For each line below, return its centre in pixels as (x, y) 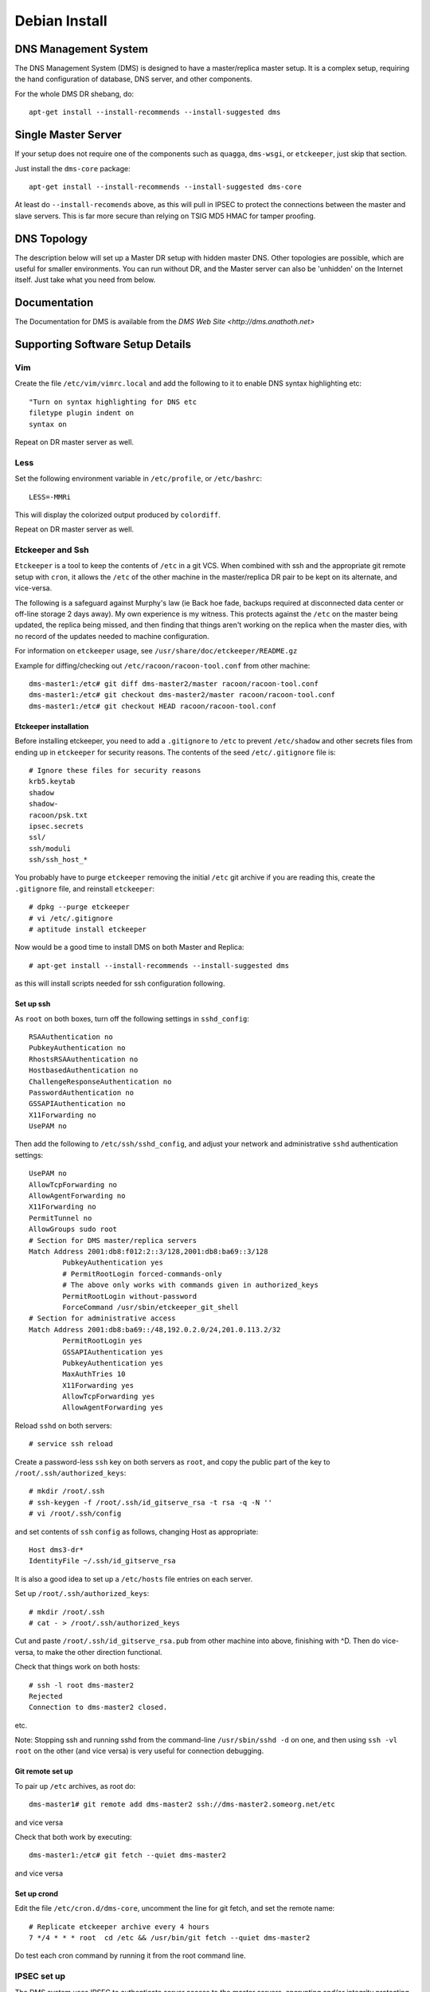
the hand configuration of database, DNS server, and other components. (133, 79)
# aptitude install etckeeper (88, 929)
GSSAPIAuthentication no (77, 1104)
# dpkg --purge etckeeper (80, 907)
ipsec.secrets (56, 826)
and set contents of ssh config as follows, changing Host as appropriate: (137, 1531)
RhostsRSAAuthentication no (84, 1059)
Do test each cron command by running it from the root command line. (130, 1955)
